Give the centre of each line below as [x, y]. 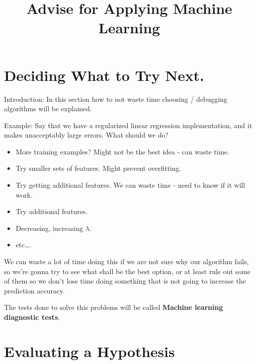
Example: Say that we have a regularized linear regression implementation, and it [128, 125]
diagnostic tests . [32, 317]
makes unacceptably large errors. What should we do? [86, 135]
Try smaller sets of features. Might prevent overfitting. [98, 168]
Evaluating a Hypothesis [89, 351]
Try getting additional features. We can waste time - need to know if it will [130, 185]
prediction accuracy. [35, 290]
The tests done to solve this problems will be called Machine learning [114, 307]
